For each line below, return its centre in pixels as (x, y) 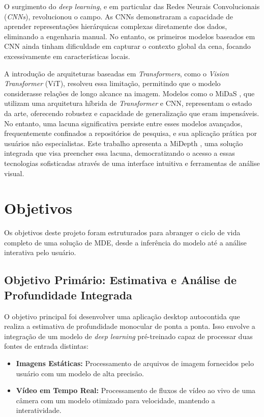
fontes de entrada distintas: (46, 346)
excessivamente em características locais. (67, 56)
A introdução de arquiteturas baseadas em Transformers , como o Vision (116, 73)
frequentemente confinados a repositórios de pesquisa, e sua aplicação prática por (130, 133)
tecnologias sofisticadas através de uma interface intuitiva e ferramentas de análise (132, 163)
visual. (14, 173)
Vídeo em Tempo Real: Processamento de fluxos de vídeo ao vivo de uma (136, 390)
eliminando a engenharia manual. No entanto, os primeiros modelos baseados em (130, 36)
